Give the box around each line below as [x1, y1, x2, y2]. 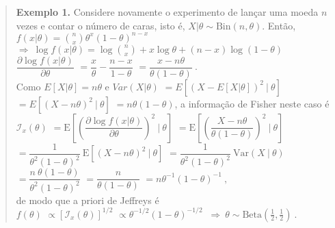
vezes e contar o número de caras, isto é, [16, 18, 185, 32]
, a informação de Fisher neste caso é [174, 96, 330, 110]
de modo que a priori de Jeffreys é [16, 192, 159, 207]
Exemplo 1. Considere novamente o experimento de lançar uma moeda [16, 5, 319, 18]
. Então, [262, 18, 296, 32]
